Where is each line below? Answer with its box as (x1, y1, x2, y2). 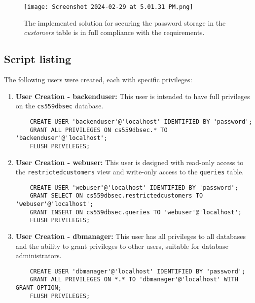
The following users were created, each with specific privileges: (4, 74, 192, 85)
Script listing (4, 51, 72, 67)
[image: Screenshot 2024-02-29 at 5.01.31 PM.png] (24, 3, 193, 10)
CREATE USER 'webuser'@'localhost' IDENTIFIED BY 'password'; (30, 184, 238, 191)
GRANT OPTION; (15, 284, 62, 292)
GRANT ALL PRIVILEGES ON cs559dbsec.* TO (30, 126, 168, 134)
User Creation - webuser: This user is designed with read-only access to (15, 157, 244, 167)
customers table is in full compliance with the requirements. (24, 27, 205, 37)
